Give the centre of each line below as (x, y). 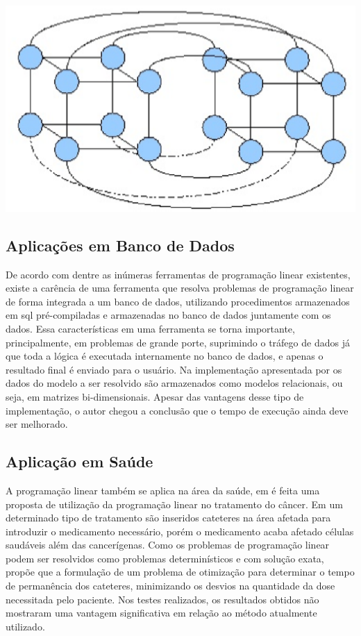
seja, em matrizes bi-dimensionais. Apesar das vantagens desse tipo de (155, 396)
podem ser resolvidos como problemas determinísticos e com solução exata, (165, 558)
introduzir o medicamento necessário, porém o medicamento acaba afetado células (180, 531)
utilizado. (25, 626)
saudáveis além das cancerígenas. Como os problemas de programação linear (168, 545)
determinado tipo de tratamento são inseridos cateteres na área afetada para (168, 518)
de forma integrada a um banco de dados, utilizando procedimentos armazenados (178, 301)
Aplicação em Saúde (79, 461)
